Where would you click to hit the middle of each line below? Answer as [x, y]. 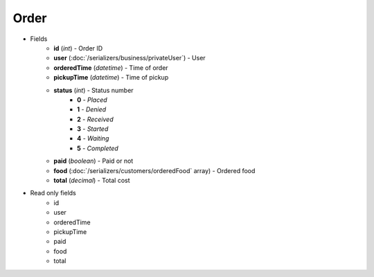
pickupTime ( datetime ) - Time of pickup [111, 78]
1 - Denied [92, 109]
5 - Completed [98, 148]
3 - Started [93, 129]
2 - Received [95, 119]
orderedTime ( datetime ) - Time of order [111, 68]
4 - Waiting [93, 138]
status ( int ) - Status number [94, 90]
